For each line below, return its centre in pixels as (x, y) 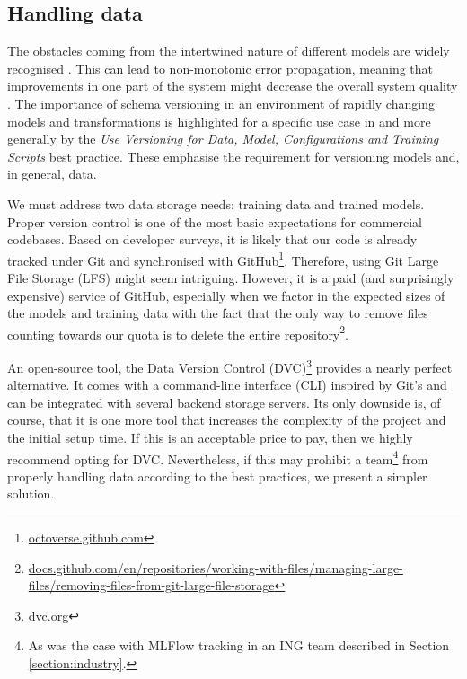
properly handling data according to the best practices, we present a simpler (217, 476)
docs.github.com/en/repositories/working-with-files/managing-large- (216, 567)
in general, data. (52, 174)
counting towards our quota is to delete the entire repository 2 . (178, 332)
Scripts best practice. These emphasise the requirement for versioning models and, (233, 156)
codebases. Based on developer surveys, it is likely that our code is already (212, 239)
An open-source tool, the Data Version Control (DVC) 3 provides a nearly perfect (230, 366)
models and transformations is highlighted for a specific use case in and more (219, 121)
